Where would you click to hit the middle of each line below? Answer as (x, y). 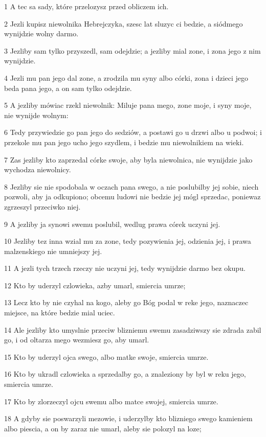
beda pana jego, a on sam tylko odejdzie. (68, 88)
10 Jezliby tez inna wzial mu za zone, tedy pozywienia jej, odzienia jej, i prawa (128, 241)
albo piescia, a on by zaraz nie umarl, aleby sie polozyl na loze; (103, 428)
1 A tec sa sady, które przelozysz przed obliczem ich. (86, 6)
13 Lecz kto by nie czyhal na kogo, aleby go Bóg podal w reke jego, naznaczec (126, 302)
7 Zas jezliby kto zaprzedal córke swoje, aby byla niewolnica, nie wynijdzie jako (128, 159)
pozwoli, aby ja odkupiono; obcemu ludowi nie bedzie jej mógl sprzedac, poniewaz (132, 197)
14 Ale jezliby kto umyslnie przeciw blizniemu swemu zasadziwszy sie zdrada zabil (133, 329)
